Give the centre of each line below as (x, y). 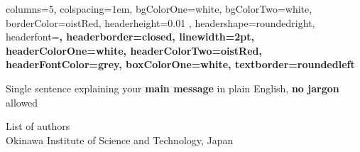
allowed (22, 102)
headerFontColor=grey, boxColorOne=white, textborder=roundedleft (180, 64)
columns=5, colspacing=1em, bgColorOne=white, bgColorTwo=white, (159, 9)
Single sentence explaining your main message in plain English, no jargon (173, 88)
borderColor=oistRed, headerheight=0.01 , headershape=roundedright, (160, 22)
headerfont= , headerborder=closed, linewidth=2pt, (130, 37)
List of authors (38, 126)
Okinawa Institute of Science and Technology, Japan (120, 140)
